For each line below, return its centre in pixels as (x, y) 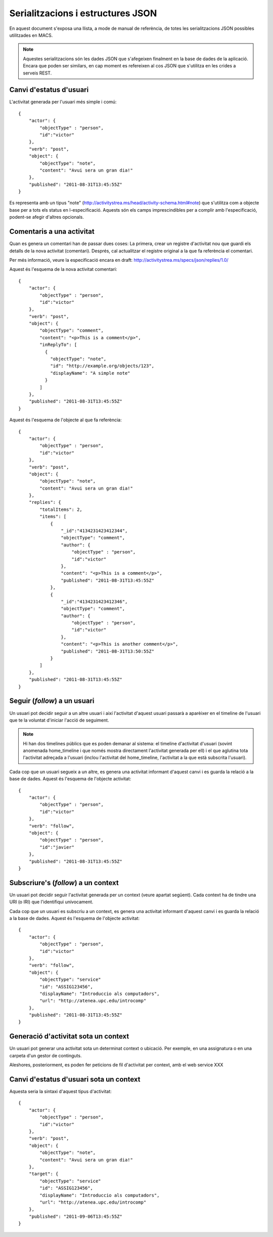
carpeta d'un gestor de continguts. (45, 1055)
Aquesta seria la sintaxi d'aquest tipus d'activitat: (61, 1092)
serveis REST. (37, 73)
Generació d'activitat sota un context (69, 1036)
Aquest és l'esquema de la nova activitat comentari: (63, 269)
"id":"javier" (57, 847)
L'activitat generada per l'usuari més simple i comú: (63, 102)
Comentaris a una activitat (52, 232)
